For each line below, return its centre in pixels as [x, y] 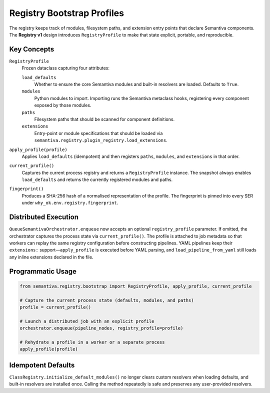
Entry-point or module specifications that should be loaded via [98, 133]
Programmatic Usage [43, 271]
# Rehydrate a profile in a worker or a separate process [92, 342]
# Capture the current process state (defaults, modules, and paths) [107, 300]
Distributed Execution [44, 217]
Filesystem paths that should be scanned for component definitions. [104, 119]
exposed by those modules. [63, 105]
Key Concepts [32, 49]
